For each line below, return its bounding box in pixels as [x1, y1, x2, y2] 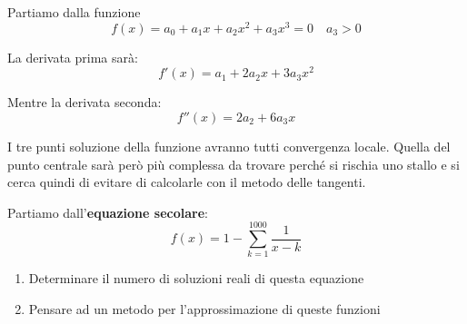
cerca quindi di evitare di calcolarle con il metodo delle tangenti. [7, 172, 366, 191]
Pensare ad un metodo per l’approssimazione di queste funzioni [28, 299, 381, 319]
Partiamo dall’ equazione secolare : [7, 202, 208, 221]
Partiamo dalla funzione [7, 3, 141, 21]
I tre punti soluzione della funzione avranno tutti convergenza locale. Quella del [7, 136, 451, 155]
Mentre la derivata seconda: [7, 93, 162, 112]
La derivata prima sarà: [7, 47, 138, 66]
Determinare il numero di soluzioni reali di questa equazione [28, 269, 364, 288]
